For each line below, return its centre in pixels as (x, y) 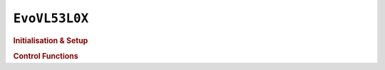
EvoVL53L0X (51, 18)
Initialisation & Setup (51, 40)
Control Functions (46, 56)
